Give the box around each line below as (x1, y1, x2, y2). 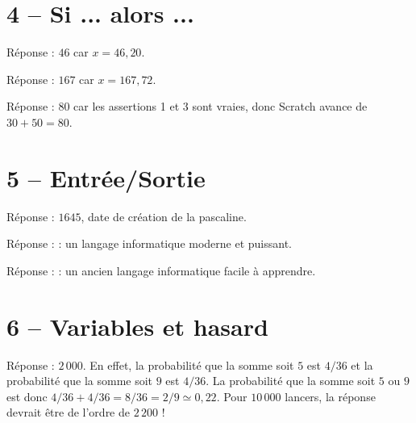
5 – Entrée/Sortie (6, 161, 206, 194)
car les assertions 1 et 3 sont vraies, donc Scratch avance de (73, 98, 368, 115)
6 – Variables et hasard (6, 309, 268, 342)
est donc (6, 387, 48, 404)
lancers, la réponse (285, 387, 376, 404)
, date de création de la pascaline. (81, 207, 247, 224)
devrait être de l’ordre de (6, 404, 130, 421)
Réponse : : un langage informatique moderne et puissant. (6, 235, 293, 252)
